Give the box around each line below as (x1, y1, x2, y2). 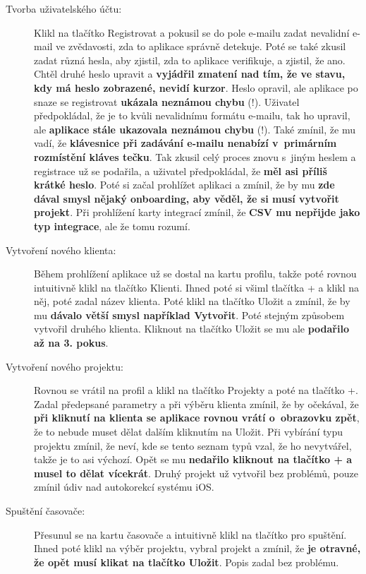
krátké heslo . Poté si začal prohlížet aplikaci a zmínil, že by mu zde (34, 177, 335, 192)
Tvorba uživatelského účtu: (6, 1, 122, 16)
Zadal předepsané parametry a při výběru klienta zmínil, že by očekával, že (34, 396, 359, 411)
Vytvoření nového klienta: (6, 242, 116, 257)
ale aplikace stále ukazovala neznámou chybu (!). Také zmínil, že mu (34, 121, 355, 136)
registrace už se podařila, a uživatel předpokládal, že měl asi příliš (34, 163, 327, 178)
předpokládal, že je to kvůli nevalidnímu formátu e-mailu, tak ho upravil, (34, 108, 350, 123)
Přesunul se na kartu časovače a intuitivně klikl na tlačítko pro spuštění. (34, 527, 347, 542)
